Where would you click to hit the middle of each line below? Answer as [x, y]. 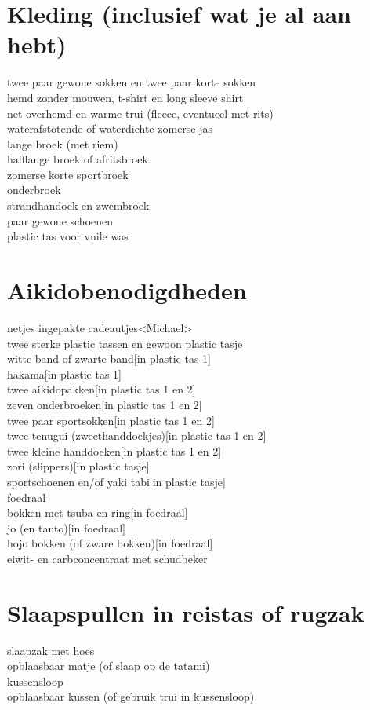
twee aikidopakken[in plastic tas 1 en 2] [102, 389]
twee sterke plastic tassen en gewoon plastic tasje [125, 343]
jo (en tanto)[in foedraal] [66, 527]
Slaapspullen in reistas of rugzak [186, 612]
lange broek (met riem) [63, 143]
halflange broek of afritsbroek [78, 159]
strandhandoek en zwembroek [78, 205]
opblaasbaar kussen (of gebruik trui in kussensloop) [131, 696]
